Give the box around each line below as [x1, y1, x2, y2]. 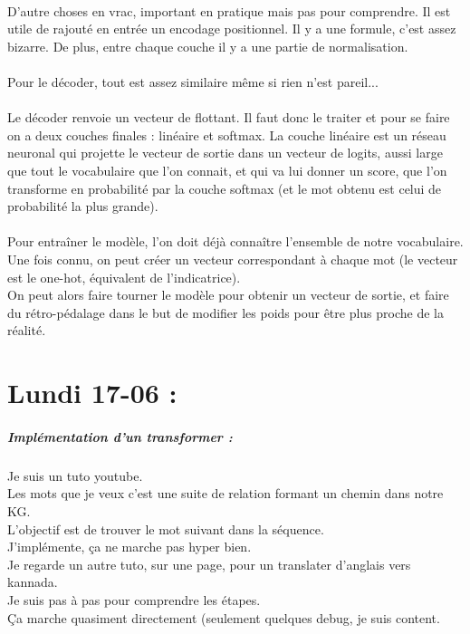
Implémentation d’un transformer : [7, 427, 233, 446]
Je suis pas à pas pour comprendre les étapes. [7, 590, 261, 609]
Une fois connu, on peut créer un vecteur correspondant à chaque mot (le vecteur [7, 249, 458, 268]
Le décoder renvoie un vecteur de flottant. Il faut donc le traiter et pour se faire [7, 108, 450, 127]
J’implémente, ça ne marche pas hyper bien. [7, 537, 252, 556]
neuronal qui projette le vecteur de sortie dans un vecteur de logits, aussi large [7, 143, 443, 162]
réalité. [7, 321, 46, 340]
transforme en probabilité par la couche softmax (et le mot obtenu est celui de [7, 178, 442, 197]
